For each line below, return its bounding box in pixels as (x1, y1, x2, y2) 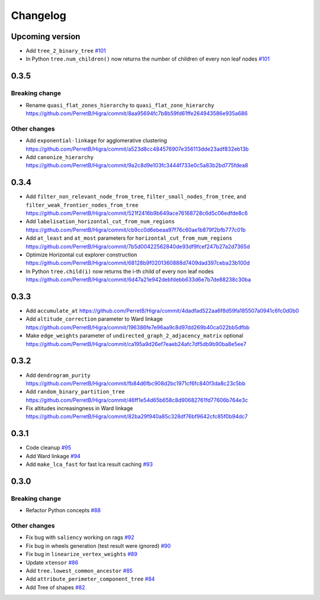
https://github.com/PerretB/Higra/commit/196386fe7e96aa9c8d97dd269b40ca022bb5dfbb (25, 323, 250, 331)
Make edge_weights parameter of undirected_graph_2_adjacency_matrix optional (25, 332, 244, 339)
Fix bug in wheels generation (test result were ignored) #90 (25, 542, 171, 549)
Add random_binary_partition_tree (25, 388, 125, 395)
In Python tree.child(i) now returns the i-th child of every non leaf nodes (25, 268, 214, 275)
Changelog (11, 9, 66, 22)
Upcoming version (11, 31, 81, 42)
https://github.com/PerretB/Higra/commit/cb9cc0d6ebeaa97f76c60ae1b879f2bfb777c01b (25, 226, 246, 233)
